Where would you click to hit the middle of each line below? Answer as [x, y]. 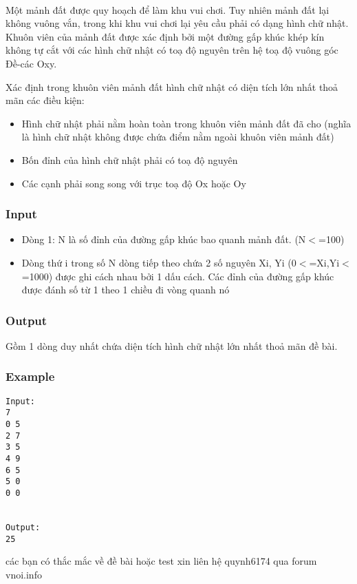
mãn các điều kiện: [45, 100]
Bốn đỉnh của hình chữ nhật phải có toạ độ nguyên [130, 159]
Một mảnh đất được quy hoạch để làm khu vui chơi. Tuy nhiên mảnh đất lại [167, 9]
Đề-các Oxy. [31, 63]
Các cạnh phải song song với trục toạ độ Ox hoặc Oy [134, 183]
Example [30, 376]
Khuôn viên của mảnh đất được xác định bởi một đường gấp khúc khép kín [165, 36]
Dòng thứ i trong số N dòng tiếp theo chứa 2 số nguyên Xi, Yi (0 [159, 262]
